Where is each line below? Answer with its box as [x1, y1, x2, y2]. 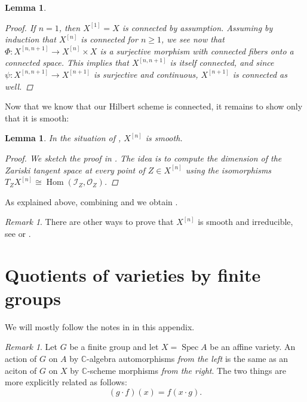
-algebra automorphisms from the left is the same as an [87, 352, 288, 364]
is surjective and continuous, [93, 68, 198, 80]
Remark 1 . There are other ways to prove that [5, 215, 174, 228]
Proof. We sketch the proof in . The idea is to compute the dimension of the [5, 151, 282, 164]
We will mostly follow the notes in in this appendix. [5, 320, 195, 333]
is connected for [81, 33, 138, 45]
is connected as [232, 68, 287, 80]
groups [5, 285, 61, 310]
